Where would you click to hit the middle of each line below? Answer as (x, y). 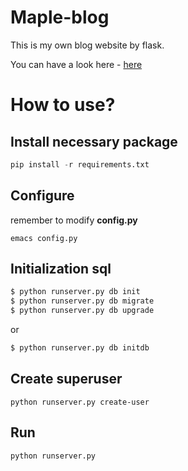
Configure (42, 196)
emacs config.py (44, 238)
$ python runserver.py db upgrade (82, 311)
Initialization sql (61, 269)
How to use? (63, 105)
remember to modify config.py (74, 220)
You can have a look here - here (76, 64)
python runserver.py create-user (80, 402)
